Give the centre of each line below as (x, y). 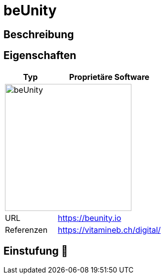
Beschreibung (39, 34)
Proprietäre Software (109, 77)
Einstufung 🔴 (36, 251)
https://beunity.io (90, 218)
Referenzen (26, 230)
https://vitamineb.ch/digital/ (109, 230)
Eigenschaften (40, 56)
